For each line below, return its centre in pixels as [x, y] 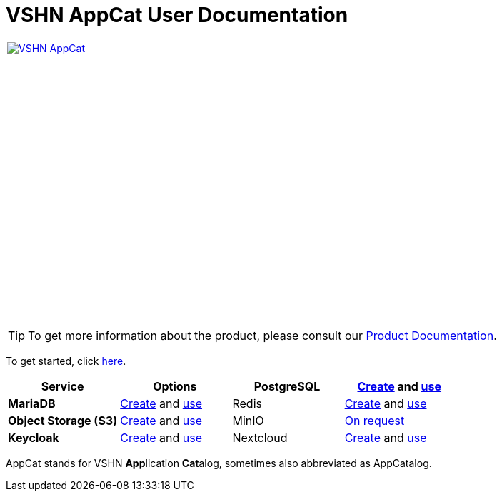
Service [62, 386]
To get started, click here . [66, 361]
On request [375, 420]
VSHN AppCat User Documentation [177, 15]
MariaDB [32, 403]
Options [175, 386]
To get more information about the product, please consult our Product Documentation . [262, 335]
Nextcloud [260, 437]
